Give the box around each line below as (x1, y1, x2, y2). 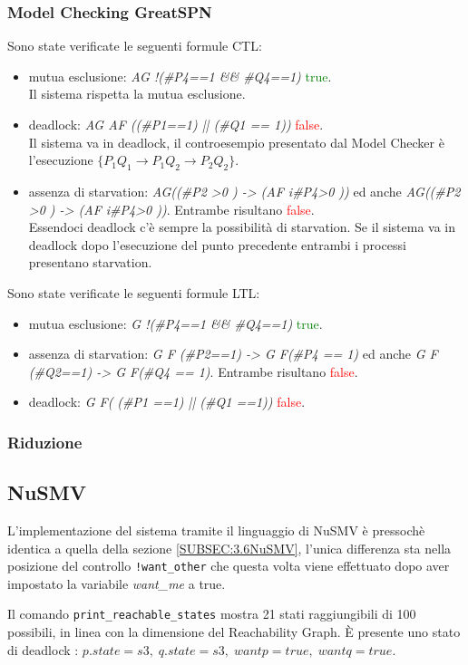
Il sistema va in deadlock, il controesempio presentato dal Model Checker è (28, 132, 444, 151)
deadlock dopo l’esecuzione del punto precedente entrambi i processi (28, 235, 406, 254)
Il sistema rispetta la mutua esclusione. (28, 84, 246, 103)
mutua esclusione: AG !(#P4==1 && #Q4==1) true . (28, 66, 332, 85)
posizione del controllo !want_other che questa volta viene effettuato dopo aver (7, 556, 450, 575)
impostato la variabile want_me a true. (7, 573, 226, 593)
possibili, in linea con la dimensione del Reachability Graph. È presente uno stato (7, 622, 461, 641)
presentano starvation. (28, 253, 152, 272)
